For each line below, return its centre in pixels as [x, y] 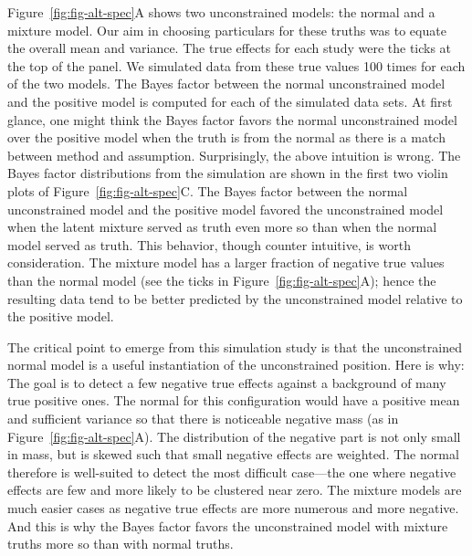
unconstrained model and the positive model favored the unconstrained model [226, 209]
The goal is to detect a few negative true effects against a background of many [227, 382]
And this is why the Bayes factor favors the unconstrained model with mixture [228, 525]
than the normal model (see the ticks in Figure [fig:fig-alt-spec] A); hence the [222, 280]
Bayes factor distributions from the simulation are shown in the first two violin [228, 173]
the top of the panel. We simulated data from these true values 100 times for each [236, 65]
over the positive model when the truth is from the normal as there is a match [226, 137]
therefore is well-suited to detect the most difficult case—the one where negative [232, 472]
